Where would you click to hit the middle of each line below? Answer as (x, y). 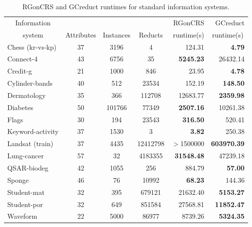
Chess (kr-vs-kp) (32, 47)
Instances (117, 34)
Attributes (81, 34)
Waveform (22, 216)
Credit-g (20, 71)
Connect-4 (23, 59)
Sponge (18, 180)
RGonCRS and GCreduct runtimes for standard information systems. (126, 6)
